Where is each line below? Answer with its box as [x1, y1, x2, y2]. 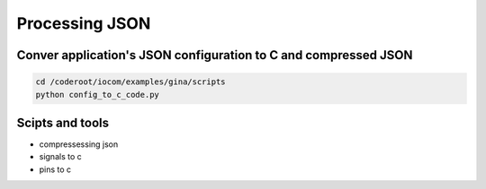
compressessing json [39, 139, 119, 150]
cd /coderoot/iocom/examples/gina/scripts [35, 77, 226, 87]
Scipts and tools [16, 115, 110, 130]
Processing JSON [16, 13, 151, 33]
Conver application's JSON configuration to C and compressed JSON [16, 47, 413, 63]
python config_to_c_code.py [35, 90, 159, 99]
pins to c [39, 164, 72, 175]
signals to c [39, 151, 82, 162]
